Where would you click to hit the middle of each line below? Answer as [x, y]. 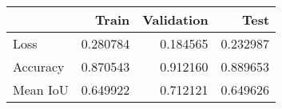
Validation [175, 19]
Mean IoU [41, 90]
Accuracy [39, 66]
